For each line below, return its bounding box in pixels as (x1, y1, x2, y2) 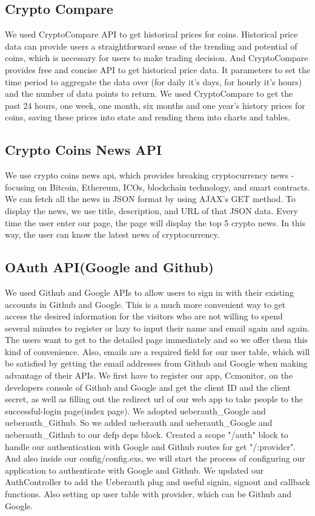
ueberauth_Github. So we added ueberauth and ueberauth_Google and (5, 416, 273, 429)
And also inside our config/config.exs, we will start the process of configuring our (5, 452, 305, 465)
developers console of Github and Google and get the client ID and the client (5, 380, 291, 393)
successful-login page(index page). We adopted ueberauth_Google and (5, 404, 266, 417)
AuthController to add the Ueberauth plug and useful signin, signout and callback (5, 475, 310, 488)
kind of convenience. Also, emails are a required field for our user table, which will (5, 345, 310, 358)
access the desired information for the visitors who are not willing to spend (5, 310, 283, 322)
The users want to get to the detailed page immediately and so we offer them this (5, 333, 308, 346)
